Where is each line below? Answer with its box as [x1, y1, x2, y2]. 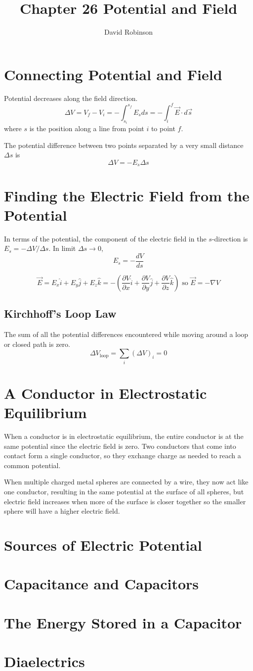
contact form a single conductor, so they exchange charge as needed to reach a [4, 450, 241, 461]
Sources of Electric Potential [4, 534, 202, 555]
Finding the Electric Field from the [4, 185, 250, 205]
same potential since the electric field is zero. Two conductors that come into [4, 440, 236, 451]
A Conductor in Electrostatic [4, 383, 207, 403]
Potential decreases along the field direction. [4, 93, 138, 103]
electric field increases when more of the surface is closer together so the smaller [4, 496, 246, 506]
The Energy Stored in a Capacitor [4, 612, 242, 632]
